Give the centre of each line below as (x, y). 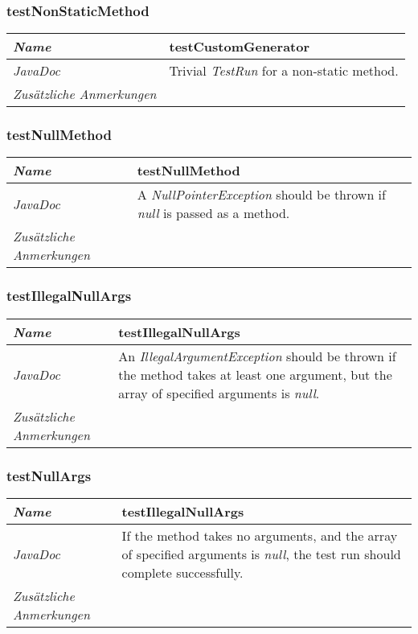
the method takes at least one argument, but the (255, 374)
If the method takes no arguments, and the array (260, 535)
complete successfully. (182, 572)
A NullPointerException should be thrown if (261, 195)
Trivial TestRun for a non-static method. (284, 71)
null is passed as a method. (213, 213)
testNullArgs (49, 475)
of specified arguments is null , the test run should (261, 554)
